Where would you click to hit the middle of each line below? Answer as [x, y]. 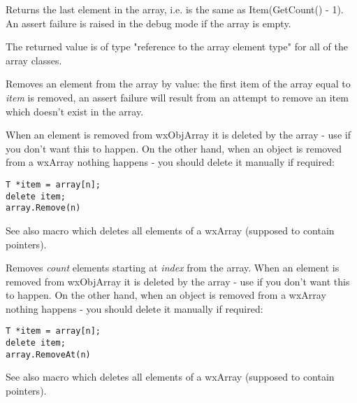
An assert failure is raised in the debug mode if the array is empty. [148, 23]
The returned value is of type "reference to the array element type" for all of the [177, 47]
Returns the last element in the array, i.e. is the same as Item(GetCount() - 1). [175, 9]
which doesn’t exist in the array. [75, 111]
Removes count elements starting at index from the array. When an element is [173, 268]
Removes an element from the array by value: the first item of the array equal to [178, 84]
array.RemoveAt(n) [48, 354]
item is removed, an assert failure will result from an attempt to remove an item [177, 97]
